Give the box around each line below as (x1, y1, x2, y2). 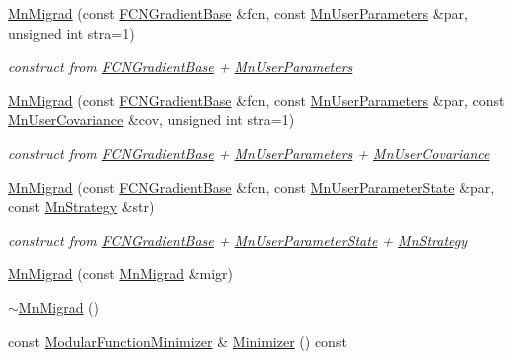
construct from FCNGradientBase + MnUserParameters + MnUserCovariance (8, 142, 490, 163)
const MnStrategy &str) (8, 196, 155, 217)
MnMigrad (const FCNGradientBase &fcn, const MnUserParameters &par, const (8, 89, 505, 110)
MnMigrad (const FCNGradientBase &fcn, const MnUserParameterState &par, (8, 176, 495, 197)
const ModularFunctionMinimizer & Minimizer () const (8, 330, 347, 351)
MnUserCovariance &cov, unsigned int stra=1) (8, 109, 295, 130)
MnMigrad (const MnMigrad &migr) (8, 263, 234, 284)
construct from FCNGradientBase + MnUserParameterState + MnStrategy (8, 229, 468, 250)
